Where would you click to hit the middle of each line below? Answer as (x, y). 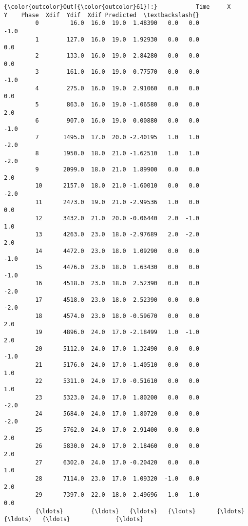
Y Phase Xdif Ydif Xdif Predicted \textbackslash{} (102, 15)
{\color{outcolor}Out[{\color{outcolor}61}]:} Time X (117, 7)
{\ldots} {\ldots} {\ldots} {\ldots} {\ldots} (140, 511)
